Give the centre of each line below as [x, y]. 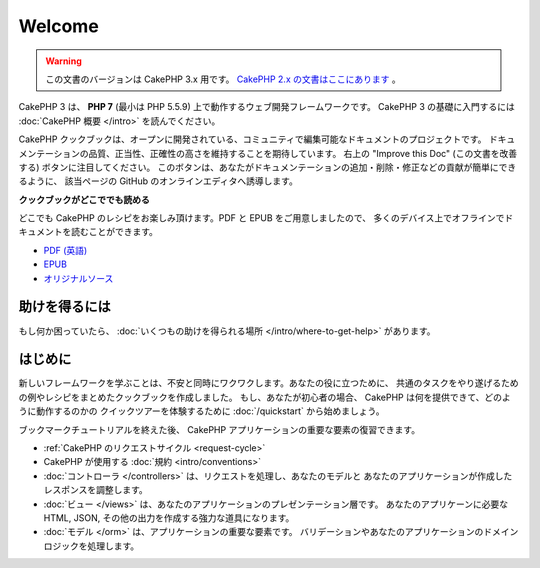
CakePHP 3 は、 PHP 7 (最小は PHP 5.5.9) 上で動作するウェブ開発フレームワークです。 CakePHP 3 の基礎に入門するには [266, 107]
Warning [63, 61]
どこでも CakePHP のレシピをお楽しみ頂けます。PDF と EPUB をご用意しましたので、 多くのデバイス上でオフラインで [261, 218]
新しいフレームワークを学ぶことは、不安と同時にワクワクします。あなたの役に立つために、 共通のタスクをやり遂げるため [268, 383]
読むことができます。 [114, 232]
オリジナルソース [78, 278]
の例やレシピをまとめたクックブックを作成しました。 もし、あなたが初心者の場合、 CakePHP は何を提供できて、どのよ [265, 397]
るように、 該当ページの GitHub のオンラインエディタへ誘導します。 [158, 181]
